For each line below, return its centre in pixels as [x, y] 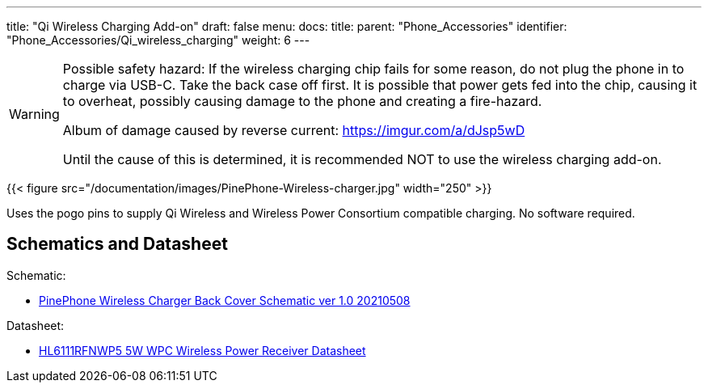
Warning [34, 114]
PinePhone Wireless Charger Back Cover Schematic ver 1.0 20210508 [225, 300]
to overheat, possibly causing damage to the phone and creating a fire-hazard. [302, 101]
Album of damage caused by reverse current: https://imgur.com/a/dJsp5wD [294, 130]
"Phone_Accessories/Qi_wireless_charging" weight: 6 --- [158, 40]
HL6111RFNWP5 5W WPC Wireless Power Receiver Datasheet [202, 350]
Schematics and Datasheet [117, 244]
